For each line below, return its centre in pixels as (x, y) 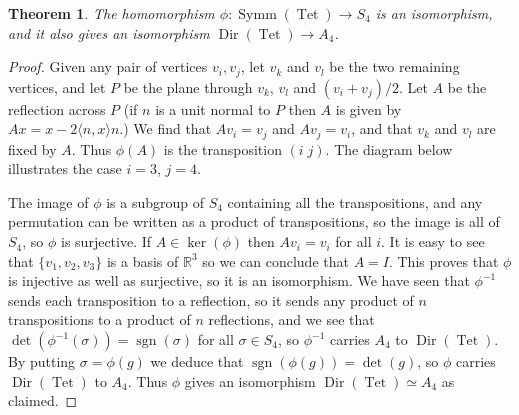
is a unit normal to (213, 108)
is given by (368, 108)
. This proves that (443, 260)
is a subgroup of (155, 201)
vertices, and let (57, 86)
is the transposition (222, 148)
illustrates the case (65, 168)
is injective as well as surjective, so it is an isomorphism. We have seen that (239, 280)
